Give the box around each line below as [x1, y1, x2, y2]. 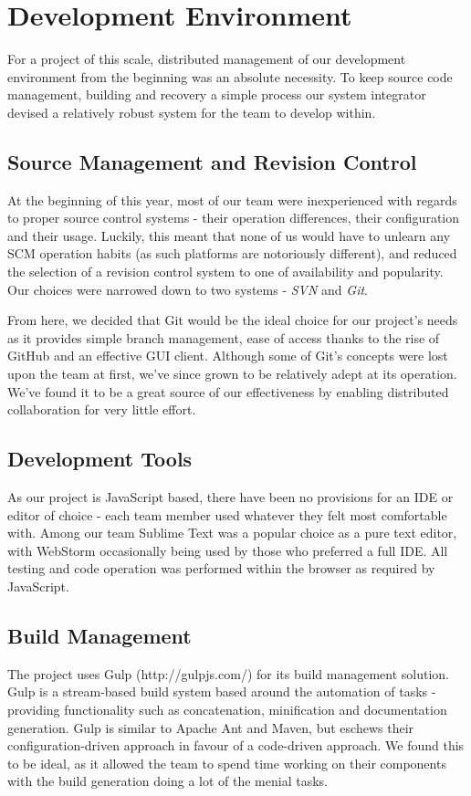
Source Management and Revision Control [7, 147, 417, 175]
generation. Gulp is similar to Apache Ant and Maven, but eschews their [7, 717, 414, 737]
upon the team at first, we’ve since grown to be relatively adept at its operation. [7, 364, 457, 383]
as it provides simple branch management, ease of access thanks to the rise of [7, 328, 440, 347]
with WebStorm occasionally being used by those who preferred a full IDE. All [7, 540, 448, 560]
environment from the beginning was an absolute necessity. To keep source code [7, 67, 453, 86]
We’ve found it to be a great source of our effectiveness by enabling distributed [7, 382, 449, 401]
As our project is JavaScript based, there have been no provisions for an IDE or [7, 487, 454, 507]
